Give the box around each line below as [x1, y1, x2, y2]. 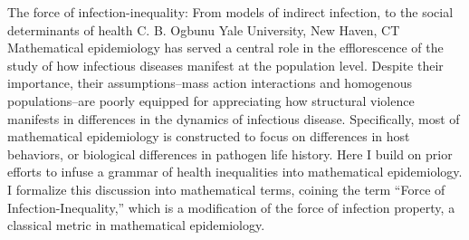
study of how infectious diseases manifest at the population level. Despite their [7, 55, 444, 74]
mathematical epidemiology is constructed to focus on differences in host [7, 127, 410, 146]
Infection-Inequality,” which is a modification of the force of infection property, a [7, 197, 455, 216]
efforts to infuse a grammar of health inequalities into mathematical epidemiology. [7, 162, 463, 181]
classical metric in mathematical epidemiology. [7, 216, 265, 235]
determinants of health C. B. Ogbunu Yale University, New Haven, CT [7, 20, 400, 39]
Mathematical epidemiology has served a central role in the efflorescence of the [7, 38, 444, 57]
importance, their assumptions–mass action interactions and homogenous [7, 73, 413, 92]
